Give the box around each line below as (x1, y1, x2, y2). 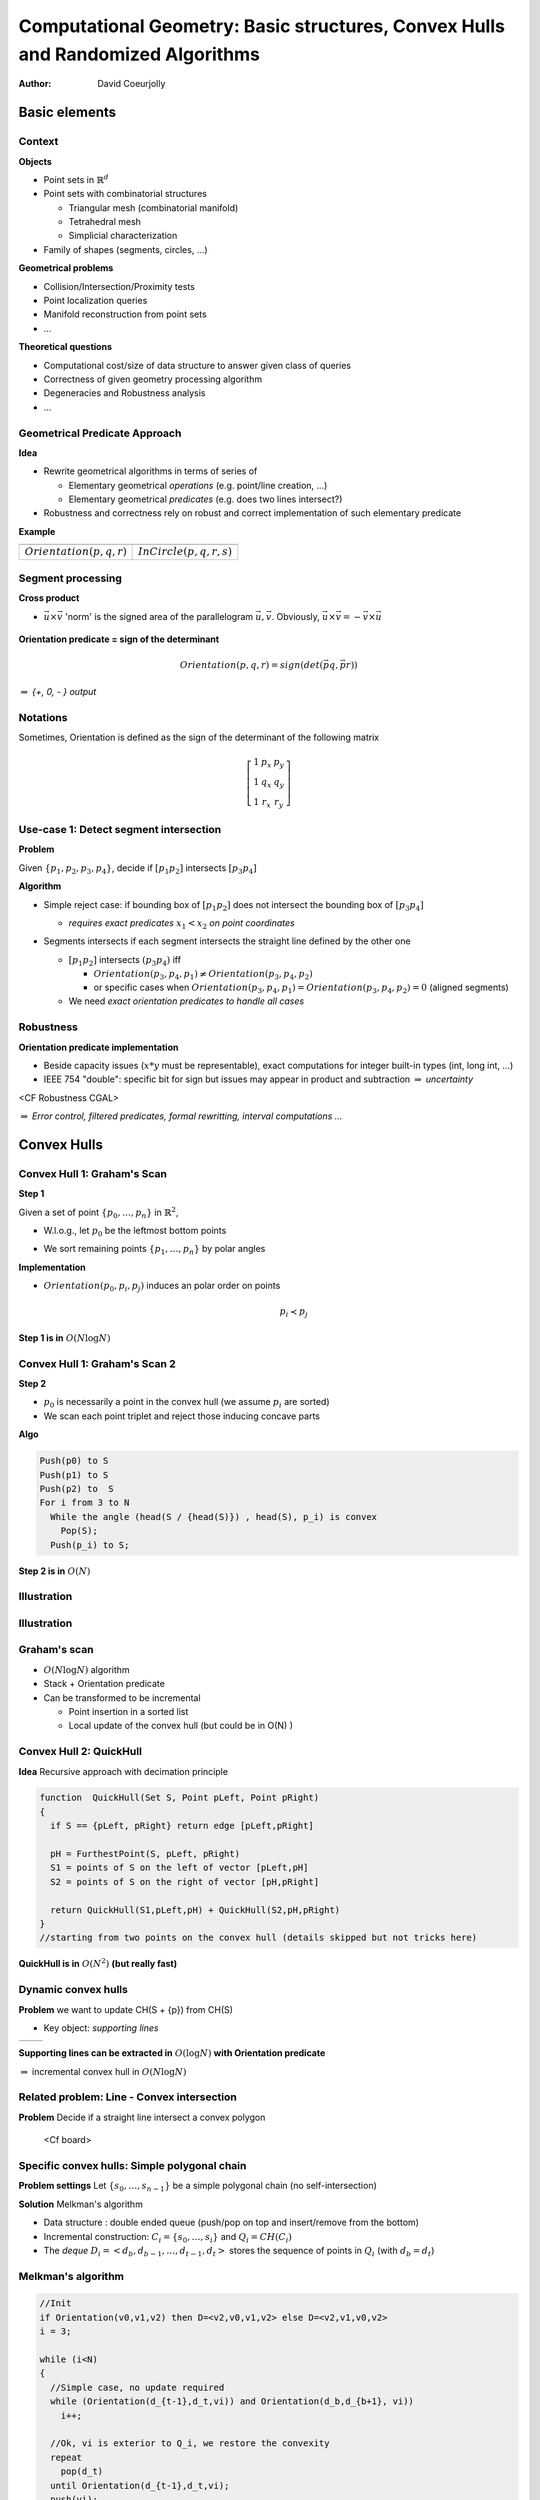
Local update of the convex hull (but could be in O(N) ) (68, 1720, 294, 1732)
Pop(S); (60, 1525, 99, 1537)
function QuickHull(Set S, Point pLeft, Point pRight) (39, 1792, 320, 1804)
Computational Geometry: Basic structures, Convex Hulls (18, 15, 505, 37)
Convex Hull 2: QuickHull (18, 1745, 142, 1759)
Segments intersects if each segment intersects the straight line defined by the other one (43, 935, 411, 947)
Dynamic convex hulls (18, 1983, 129, 1997)
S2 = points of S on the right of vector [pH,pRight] (50, 1876, 320, 1887)
